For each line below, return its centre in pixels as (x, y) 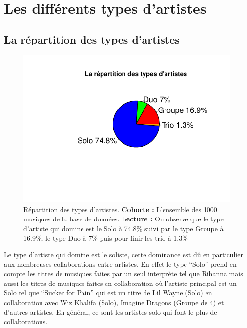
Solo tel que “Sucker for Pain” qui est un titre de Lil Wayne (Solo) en (108, 293)
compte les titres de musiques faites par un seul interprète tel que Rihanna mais (123, 273)
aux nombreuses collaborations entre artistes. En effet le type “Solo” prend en (120, 264)
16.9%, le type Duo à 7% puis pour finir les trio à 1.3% (106, 238)
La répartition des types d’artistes (92, 39)
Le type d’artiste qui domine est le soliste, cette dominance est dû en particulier (123, 254)
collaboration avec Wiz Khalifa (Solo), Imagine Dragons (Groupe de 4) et (114, 302)
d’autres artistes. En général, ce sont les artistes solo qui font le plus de (111, 312)
